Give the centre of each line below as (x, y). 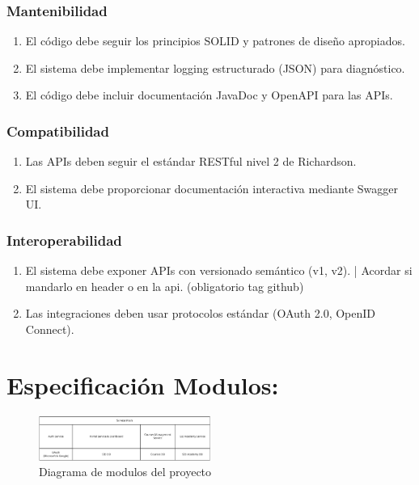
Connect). (50, 329)
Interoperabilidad (64, 240)
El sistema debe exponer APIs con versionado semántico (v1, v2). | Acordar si (219, 270)
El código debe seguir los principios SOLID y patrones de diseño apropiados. (215, 41)
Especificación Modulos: (143, 384)
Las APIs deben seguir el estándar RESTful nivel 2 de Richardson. (191, 161)
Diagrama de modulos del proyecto (125, 472)
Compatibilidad (58, 131)
